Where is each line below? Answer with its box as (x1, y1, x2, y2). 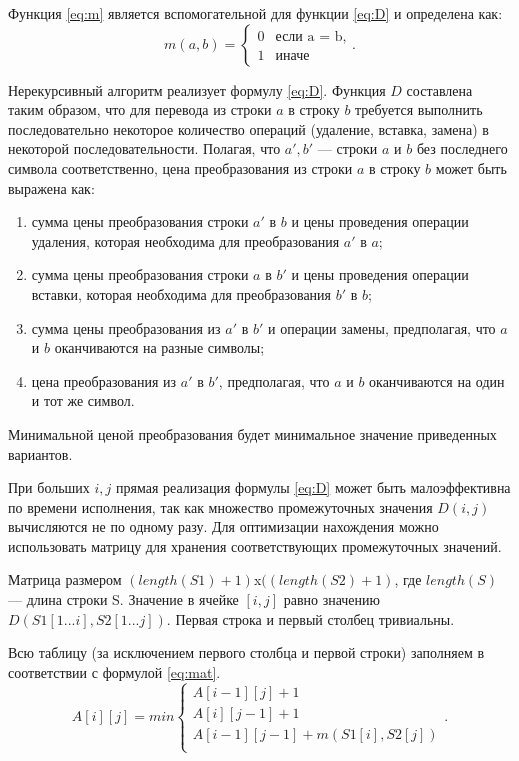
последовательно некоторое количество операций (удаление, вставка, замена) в (8, 118, 489, 139)
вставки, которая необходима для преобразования (31, 283, 332, 304)
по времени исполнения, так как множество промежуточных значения (8, 496, 433, 517)
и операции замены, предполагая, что (268, 317, 496, 338)
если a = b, (275, 29, 347, 44)
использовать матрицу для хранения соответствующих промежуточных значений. (8, 535, 502, 556)
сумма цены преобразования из (31, 317, 221, 338)
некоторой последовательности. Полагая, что (8, 138, 281, 159)
